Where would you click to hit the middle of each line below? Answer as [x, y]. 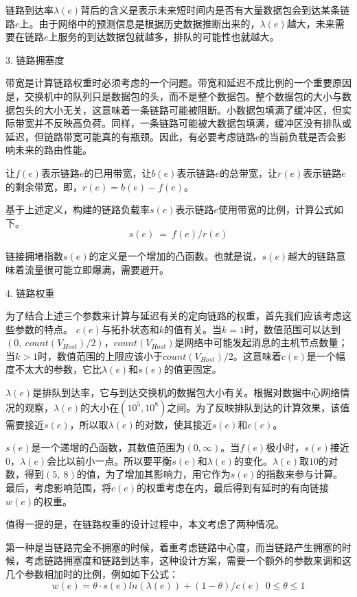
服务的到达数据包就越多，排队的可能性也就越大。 [169, 37]
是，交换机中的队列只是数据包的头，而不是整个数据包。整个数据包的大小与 [174, 96]
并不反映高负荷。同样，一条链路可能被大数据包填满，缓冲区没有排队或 [193, 123]
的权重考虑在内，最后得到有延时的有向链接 [233, 488]
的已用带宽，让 [118, 172]
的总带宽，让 [248, 172]
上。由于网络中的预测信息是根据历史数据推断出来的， [140, 23]
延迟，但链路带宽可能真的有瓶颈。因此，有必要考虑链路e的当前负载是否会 [171, 136]
